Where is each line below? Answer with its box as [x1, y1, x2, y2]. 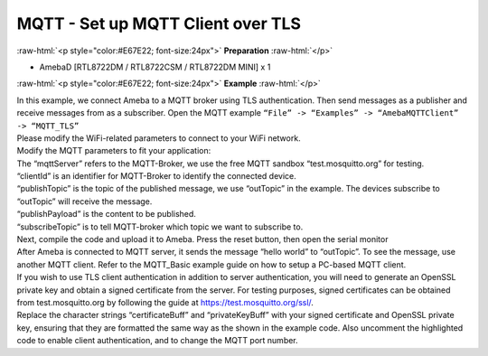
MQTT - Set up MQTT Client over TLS [16, 14, 302, 33]
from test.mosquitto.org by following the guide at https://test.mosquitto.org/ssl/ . [16, 296, 314, 307]
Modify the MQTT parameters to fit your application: [16, 145, 211, 156]
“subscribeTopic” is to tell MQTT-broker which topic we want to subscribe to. [16, 221, 304, 232]
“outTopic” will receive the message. [16, 195, 153, 207]
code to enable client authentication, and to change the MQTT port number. [16, 335, 298, 346]
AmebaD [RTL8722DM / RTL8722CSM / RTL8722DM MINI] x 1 [39, 61, 271, 72]
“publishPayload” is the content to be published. [16, 209, 196, 220]
